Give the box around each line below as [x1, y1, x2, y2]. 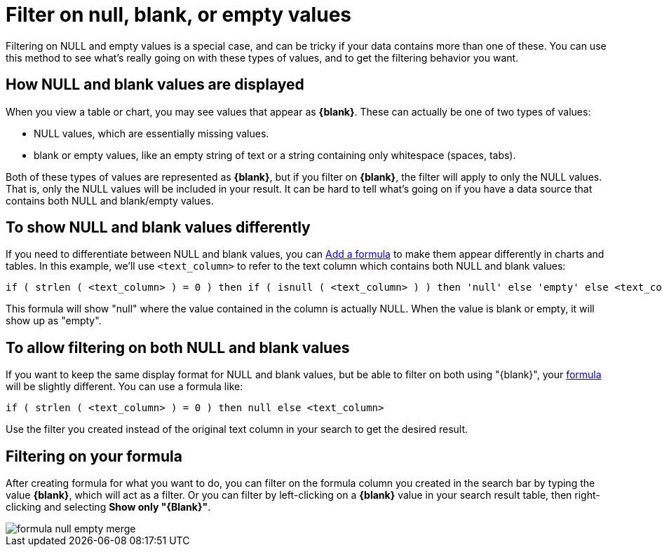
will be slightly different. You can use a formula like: [6, 380, 243, 393]
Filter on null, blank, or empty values [6, 3, 351, 27]
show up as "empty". [6, 315, 102, 327]
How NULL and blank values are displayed [6, 76, 304, 94]
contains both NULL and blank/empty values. [6, 194, 214, 207]
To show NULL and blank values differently [6, 219, 311, 237]
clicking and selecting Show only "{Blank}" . [6, 501, 211, 513]
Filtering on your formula [6, 447, 182, 465]
